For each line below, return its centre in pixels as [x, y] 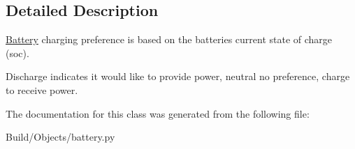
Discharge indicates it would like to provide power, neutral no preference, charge [178, 76]
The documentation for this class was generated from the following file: [158, 113]
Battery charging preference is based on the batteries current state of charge [169, 39]
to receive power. [42, 89]
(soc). [17, 53]
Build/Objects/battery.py [60, 137]
